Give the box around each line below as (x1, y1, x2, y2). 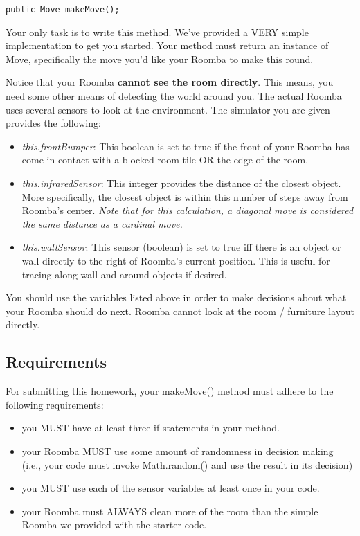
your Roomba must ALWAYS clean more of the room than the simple (21, 503, 318, 518)
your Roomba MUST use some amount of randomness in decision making (21, 443, 334, 458)
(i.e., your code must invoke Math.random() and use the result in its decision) (21, 457, 353, 472)
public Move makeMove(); (6, 5, 120, 15)
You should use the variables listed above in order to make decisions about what (6, 290, 347, 305)
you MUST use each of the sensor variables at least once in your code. (21, 481, 320, 495)
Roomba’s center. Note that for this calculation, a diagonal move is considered (21, 203, 354, 217)
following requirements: (6, 397, 104, 411)
